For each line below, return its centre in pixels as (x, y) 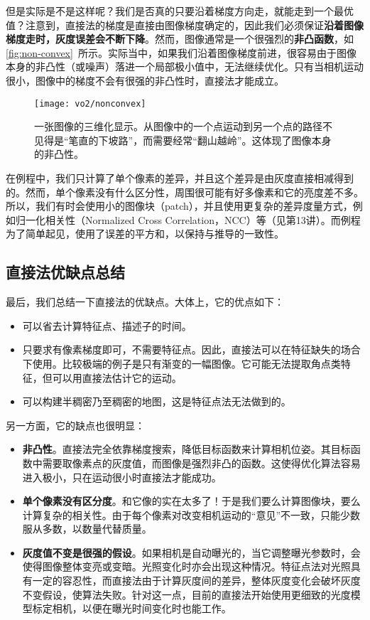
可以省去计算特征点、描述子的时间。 (107, 325)
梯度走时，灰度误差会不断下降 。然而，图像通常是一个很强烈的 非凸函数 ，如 (180, 39)
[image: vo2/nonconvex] (90, 103)
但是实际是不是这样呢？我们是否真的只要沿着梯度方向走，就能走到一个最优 (180, 11)
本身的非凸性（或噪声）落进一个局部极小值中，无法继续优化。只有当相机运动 (185, 66)
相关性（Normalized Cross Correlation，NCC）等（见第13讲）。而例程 (203, 219)
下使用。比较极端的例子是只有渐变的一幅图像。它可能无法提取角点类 (181, 363)
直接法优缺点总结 (65, 272)
